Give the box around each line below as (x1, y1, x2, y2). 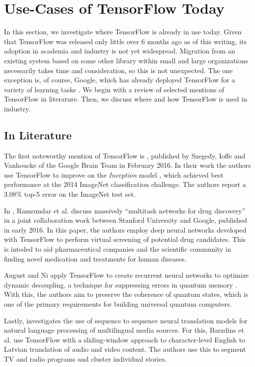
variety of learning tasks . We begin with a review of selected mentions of (4, 84, 225, 94)
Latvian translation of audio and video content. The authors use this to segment (4, 344, 246, 354)
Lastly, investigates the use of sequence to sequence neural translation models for (4, 315, 248, 325)
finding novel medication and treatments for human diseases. (4, 253, 187, 263)
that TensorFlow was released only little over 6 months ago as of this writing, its (4, 36, 247, 46)
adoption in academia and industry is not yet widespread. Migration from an (4, 46, 235, 56)
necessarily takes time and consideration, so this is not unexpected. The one (4, 65, 233, 75)
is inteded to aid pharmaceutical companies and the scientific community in (4, 244, 231, 254)
